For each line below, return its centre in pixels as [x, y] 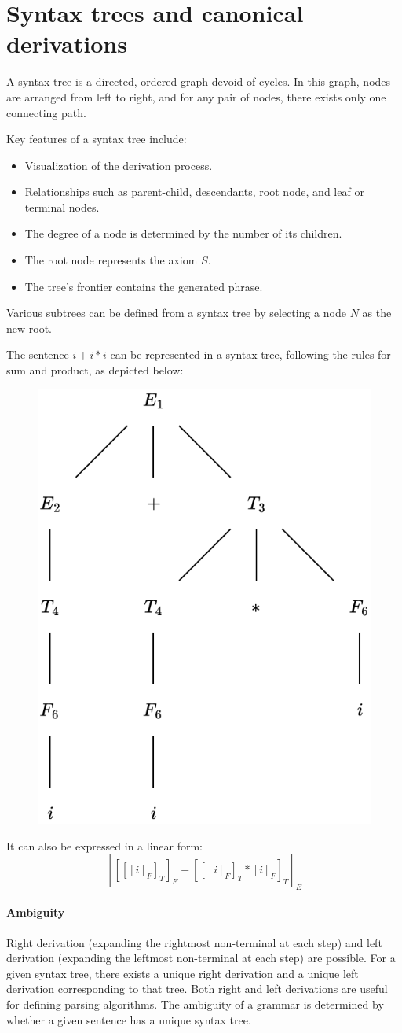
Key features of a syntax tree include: [97, 139]
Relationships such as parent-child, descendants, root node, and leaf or [194, 192]
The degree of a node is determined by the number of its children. [183, 233]
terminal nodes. [62, 207]
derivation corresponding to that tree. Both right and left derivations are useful [197, 989]
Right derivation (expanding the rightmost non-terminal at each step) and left [194, 942]
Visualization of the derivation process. [119, 165]
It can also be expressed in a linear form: [104, 845]
